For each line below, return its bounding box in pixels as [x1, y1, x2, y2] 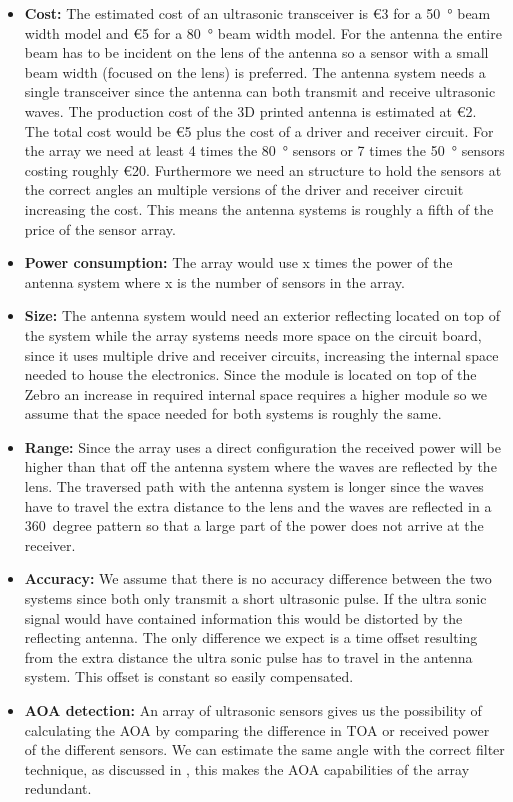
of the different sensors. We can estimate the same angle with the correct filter [24, 739, 505, 760]
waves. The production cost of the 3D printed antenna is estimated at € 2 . [24, 100, 477, 121]
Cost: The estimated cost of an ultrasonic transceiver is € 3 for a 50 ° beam [24, 3, 491, 23]
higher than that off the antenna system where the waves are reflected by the [24, 456, 497, 477]
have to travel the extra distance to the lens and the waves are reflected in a [24, 495, 492, 516]
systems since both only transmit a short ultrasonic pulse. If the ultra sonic [24, 588, 487, 609]
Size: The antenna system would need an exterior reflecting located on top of [24, 305, 501, 326]
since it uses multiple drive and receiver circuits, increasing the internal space [24, 344, 499, 365]
